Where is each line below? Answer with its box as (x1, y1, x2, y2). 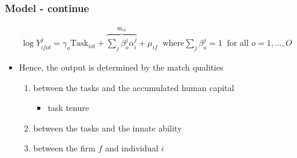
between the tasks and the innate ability (33, 121, 182, 134)
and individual (105, 142, 159, 154)
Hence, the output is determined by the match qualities (19, 60, 224, 73)
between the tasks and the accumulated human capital (33, 81, 234, 93)
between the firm (33, 142, 96, 154)
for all (227, 39, 249, 48)
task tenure (47, 101, 89, 114)
